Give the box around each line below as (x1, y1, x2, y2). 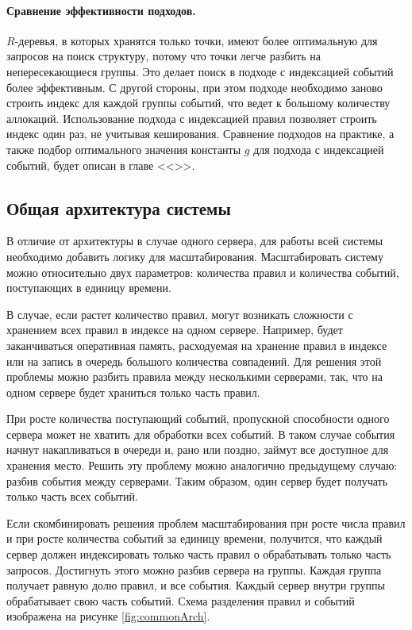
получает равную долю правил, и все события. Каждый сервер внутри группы (6, 577, 385, 594)
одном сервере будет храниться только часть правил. (6, 383, 260, 400)
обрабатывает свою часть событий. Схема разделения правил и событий (6, 592, 355, 609)
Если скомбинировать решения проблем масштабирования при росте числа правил (6, 514, 406, 531)
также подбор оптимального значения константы (6, 140, 241, 157)
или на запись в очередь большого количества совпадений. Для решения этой (6, 352, 382, 369)
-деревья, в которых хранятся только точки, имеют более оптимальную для (14, 32, 378, 48)
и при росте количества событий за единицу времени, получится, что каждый (6, 530, 383, 547)
